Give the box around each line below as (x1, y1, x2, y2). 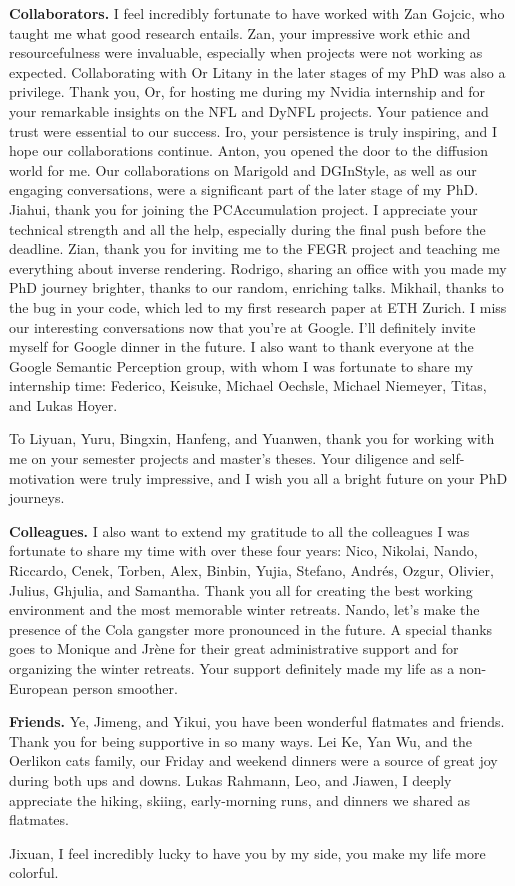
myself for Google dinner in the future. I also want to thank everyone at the (9, 336, 474, 357)
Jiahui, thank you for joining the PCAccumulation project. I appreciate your (9, 198, 478, 219)
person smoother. (72, 677, 178, 698)
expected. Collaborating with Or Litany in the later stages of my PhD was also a (9, 61, 506, 82)
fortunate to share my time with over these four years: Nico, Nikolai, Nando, (9, 540, 478, 561)
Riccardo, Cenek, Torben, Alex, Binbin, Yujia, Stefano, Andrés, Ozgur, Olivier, (9, 560, 494, 581)
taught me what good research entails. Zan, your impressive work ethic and (9, 22, 471, 43)
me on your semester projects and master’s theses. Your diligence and (9, 448, 436, 469)
